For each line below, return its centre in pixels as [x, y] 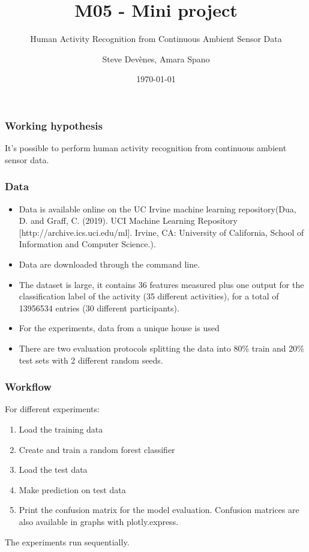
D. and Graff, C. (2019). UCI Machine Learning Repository [128, 220]
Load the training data [61, 429]
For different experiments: [52, 409]
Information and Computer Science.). [87, 244]
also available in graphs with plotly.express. [99, 521]
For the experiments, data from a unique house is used [119, 328]
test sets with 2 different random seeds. [91, 360]
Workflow [28, 387]
